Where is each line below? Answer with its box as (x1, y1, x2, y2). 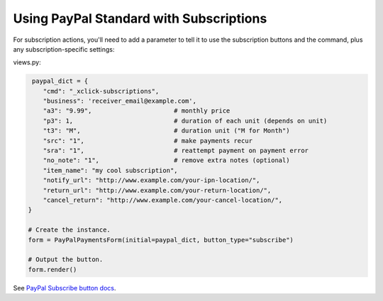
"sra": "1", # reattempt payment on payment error (43, 147, 309, 155)
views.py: (13, 58, 42, 67)
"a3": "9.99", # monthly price (43, 107, 231, 115)
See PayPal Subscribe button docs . (13, 283, 116, 292)
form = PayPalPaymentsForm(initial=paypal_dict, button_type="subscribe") (28, 236, 294, 244)
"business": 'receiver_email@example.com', (43, 97, 196, 106)
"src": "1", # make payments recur (43, 137, 253, 144)
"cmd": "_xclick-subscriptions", (43, 87, 160, 95)
